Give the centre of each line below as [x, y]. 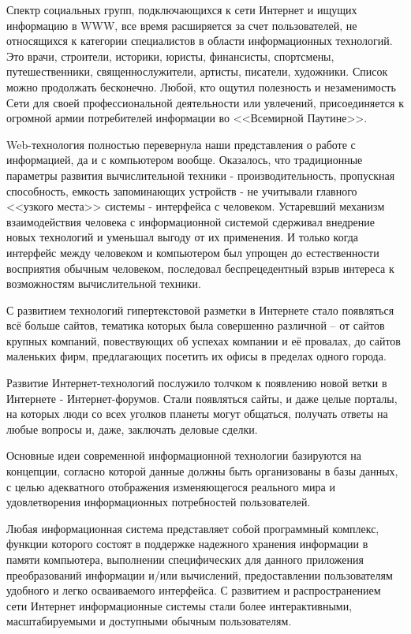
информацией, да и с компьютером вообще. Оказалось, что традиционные [185, 160]
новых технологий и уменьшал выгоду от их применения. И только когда [183, 237]
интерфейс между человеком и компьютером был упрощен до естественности [193, 252]
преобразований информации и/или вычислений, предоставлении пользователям [200, 574]
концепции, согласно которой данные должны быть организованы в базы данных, [202, 471]
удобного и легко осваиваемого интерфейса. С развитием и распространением [194, 590]
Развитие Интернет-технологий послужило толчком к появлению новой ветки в [197, 383]
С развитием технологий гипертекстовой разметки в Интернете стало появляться [200, 310]
